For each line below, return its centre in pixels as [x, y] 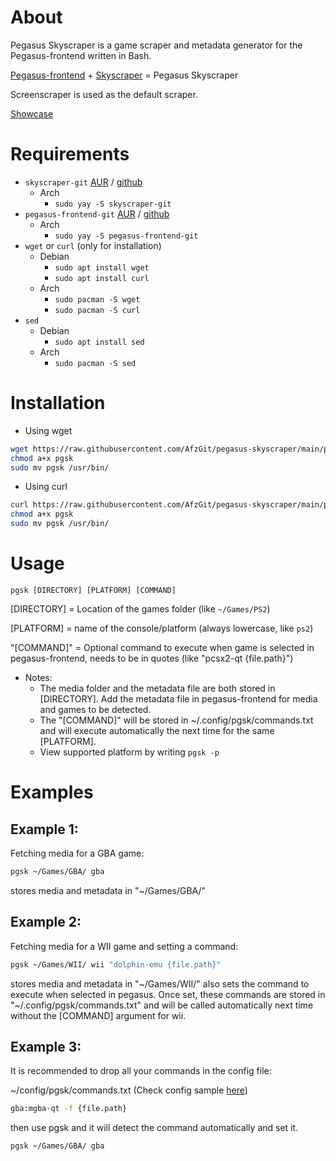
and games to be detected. [95, 709]
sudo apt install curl [102, 278]
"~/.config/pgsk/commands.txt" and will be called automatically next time [162, 1005]
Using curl [46, 487]
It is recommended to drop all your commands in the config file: [141, 1071]
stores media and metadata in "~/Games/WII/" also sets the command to [160, 983]
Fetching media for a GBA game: [77, 853]
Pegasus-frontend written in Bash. [81, 55]
